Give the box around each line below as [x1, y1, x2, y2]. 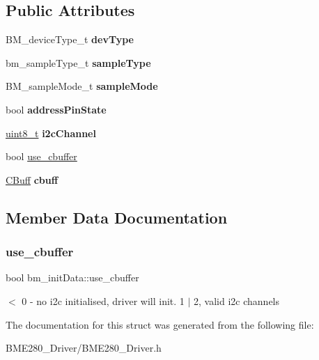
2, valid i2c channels [194, 293, 280, 308]
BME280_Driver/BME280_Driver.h [6, 341, 162, 355]
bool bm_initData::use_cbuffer [6, 270, 139, 285]
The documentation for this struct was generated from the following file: [6, 317, 314, 331]
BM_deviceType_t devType [6, 32, 134, 47]
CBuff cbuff [6, 172, 59, 187]
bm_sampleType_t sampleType [6, 55, 151, 70]
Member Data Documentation [6, 206, 228, 228]
